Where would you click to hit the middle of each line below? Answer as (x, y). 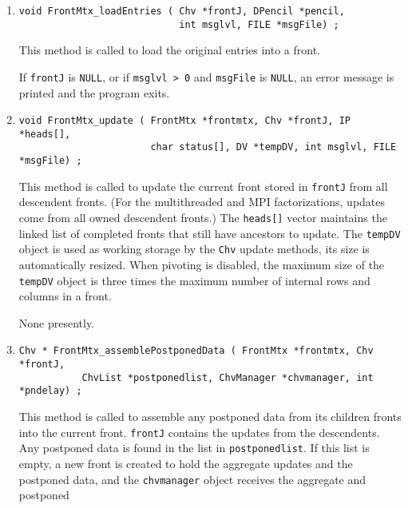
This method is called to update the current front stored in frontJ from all (203, 186)
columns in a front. (65, 296)
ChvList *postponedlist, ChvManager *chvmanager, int (228, 377)
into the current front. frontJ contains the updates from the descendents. (199, 432)
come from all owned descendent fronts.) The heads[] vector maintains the (203, 218)
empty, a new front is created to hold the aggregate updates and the (186, 463)
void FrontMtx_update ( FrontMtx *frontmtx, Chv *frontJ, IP (185, 121)
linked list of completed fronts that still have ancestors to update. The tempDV (210, 233)
